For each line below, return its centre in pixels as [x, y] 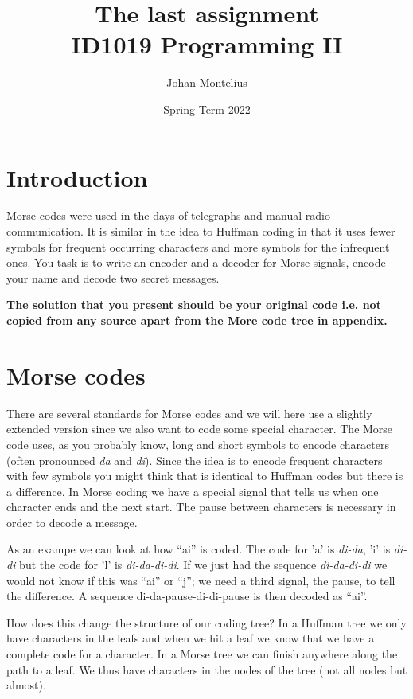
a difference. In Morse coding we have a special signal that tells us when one [193, 491]
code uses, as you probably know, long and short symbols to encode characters [198, 444]
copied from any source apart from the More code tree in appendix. [197, 320]
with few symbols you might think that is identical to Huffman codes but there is [205, 476]
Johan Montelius [207, 82]
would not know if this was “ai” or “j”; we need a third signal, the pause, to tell [201, 580]
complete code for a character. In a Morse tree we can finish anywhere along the [202, 654]
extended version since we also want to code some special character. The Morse [200, 429]
